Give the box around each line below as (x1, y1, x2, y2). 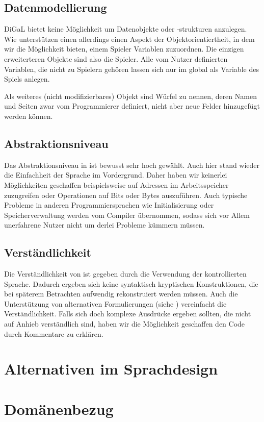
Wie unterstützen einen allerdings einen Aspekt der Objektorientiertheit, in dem (4, 33, 255, 44)
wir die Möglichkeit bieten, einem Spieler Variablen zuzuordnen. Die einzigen (4, 43, 244, 54)
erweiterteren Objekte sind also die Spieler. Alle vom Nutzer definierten (4, 53, 228, 64)
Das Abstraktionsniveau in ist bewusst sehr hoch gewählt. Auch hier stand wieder (4, 159, 260, 170)
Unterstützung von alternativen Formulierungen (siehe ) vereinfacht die (4, 298, 227, 309)
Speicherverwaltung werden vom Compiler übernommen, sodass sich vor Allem (4, 209, 250, 220)
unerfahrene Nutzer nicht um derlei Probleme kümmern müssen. (4, 219, 205, 230)
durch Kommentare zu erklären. (4, 328, 103, 339)
